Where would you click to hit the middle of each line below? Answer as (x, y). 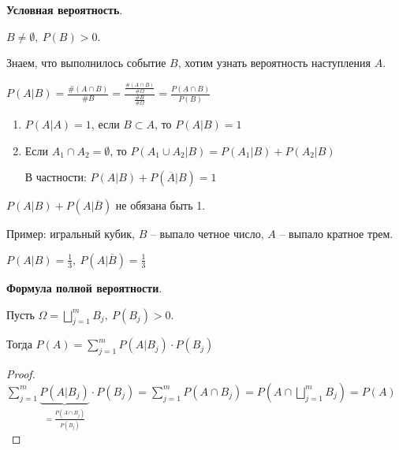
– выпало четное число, (207, 234)
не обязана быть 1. (160, 205)
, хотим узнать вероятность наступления (274, 63)
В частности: (56, 177)
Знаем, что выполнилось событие (86, 63)
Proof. (21, 374)
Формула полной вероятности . (84, 287)
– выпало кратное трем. (336, 234)
